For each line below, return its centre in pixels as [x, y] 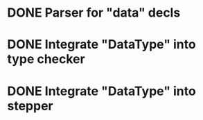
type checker [46, 59]
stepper [30, 106]
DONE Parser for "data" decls [94, 13]
